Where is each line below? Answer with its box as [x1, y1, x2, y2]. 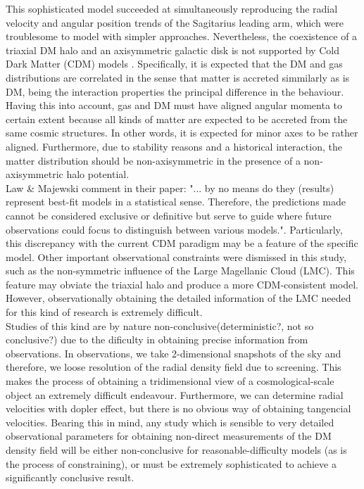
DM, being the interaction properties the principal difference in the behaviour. [6, 84, 344, 99]
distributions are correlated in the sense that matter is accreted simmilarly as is [6, 70, 350, 84]
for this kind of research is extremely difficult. [6, 305, 203, 319]
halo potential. [66, 167, 130, 182]
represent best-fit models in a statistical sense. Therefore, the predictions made [6, 194, 346, 209]
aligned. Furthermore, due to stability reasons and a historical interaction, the [6, 139, 342, 153]
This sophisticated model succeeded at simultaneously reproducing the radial [6, 1, 338, 15]
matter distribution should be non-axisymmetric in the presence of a [6, 153, 301, 167]
